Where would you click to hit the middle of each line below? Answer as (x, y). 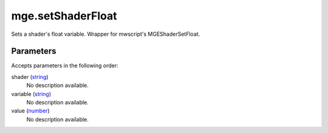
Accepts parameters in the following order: (65, 66)
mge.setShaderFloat (64, 16)
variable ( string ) (31, 94)
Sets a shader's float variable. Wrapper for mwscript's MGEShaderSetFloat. (106, 34)
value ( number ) (30, 111)
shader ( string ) (30, 77)
